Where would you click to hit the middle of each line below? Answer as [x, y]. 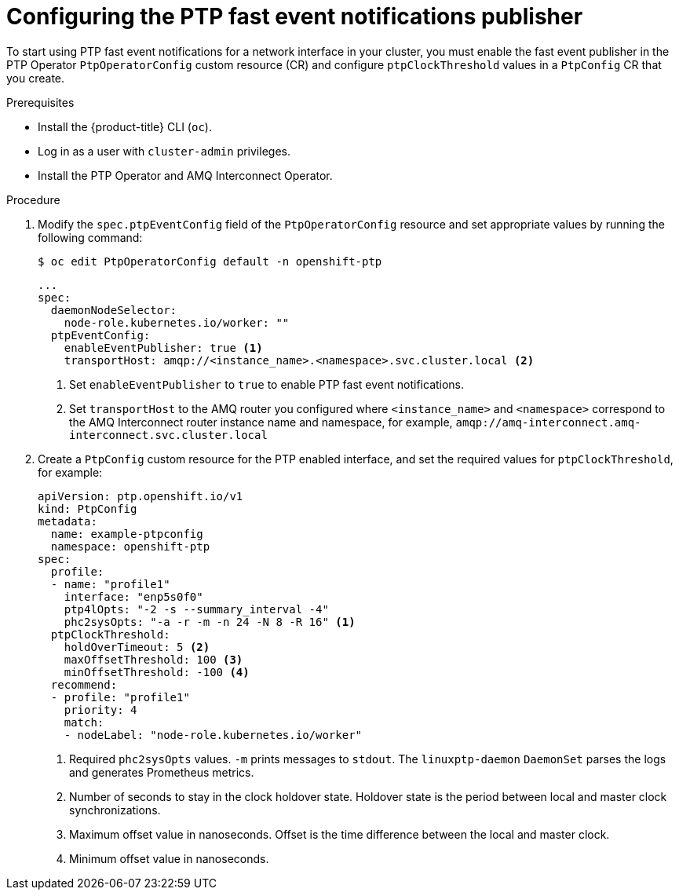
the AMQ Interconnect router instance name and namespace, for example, [261, 422]
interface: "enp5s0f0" [133, 596]
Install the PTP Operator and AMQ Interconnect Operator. [185, 175]
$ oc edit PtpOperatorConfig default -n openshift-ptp [210, 261]
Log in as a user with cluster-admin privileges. [164, 151]
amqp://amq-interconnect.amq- [548, 422]
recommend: [84, 684]
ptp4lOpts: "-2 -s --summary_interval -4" [196, 609]
